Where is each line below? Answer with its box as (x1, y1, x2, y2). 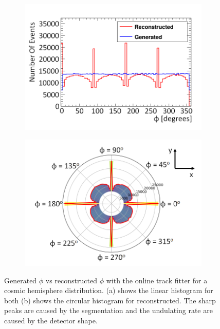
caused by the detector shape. (4, 315, 98, 325)
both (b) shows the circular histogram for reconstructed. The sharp (4, 295, 216, 305)
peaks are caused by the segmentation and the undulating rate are (4, 305, 213, 316)
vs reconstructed (45, 275, 98, 285)
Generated (4, 275, 37, 285)
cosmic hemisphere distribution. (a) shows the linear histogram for (4, 285, 213, 296)
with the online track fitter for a (106, 275, 208, 285)
